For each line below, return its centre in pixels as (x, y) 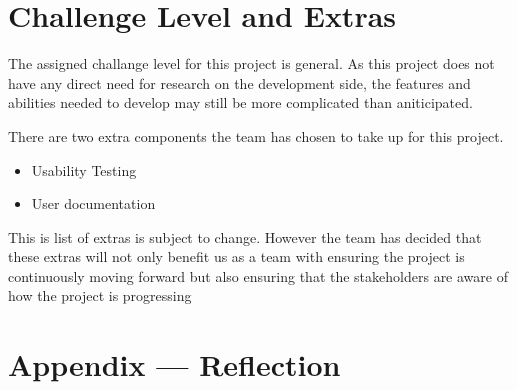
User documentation (93, 203)
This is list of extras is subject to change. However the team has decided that (245, 236)
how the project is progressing (100, 295)
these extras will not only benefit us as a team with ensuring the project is (236, 256)
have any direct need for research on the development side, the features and (239, 82)
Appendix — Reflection (174, 364)
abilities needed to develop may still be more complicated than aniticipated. (240, 102)
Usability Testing (84, 169)
